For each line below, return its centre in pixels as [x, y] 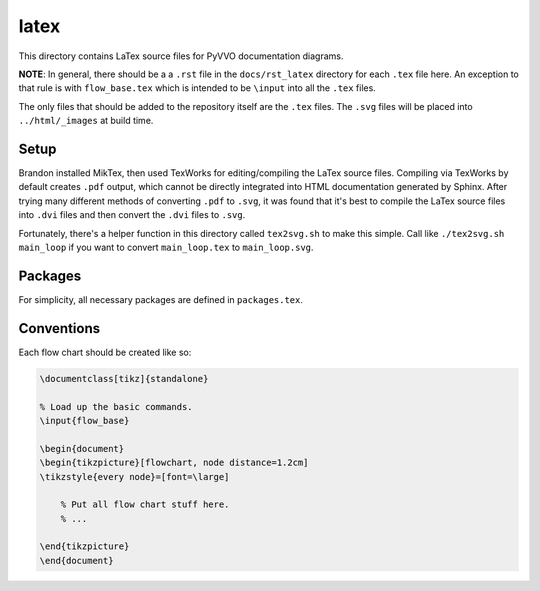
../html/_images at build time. [86, 121]
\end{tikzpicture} [84, 546]
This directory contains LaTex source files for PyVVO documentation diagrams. [181, 56]
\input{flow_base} [84, 420]
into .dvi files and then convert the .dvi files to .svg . [132, 215]
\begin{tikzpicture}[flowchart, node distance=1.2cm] [174, 463]
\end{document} [76, 560]
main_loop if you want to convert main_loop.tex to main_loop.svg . [166, 247]
